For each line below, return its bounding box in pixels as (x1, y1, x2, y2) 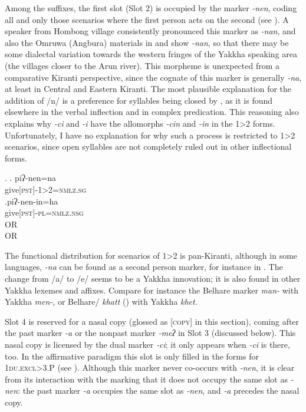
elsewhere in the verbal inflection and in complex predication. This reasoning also (5, 106, 299, 118)
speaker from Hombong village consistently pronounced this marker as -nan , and (5, 25, 296, 37)
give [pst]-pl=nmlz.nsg (5, 206, 84, 219)
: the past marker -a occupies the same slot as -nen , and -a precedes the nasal (18, 384, 300, 397)
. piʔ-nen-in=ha (5, 195, 58, 207)
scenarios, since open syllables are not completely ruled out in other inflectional (5, 140, 292, 153)
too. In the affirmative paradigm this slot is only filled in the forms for (5, 350, 259, 362)
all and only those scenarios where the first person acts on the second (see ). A (5, 13, 289, 25)
